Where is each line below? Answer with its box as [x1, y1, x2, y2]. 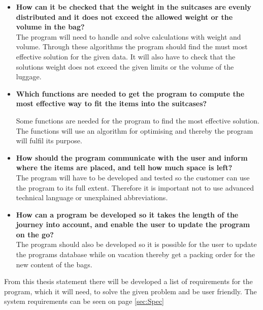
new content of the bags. [16, 259, 92, 269]
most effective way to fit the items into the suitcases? [16, 98, 207, 109]
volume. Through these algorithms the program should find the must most [16, 41, 248, 52]
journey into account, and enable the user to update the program [16, 219, 250, 230]
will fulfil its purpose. [16, 135, 82, 146]
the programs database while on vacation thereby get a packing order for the [16, 249, 255, 260]
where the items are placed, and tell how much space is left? [16, 162, 233, 173]
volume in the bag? [16, 21, 85, 32]
